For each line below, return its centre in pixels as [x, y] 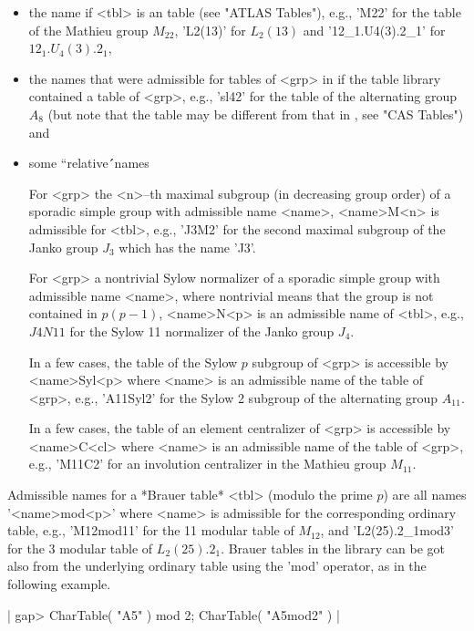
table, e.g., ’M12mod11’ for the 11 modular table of [151, 530]
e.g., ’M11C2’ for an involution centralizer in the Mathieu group [207, 464]
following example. [59, 584]
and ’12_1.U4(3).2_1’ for [374, 30]
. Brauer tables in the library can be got [333, 548]
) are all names [425, 495]
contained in [63, 313]
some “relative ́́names [89, 163]
